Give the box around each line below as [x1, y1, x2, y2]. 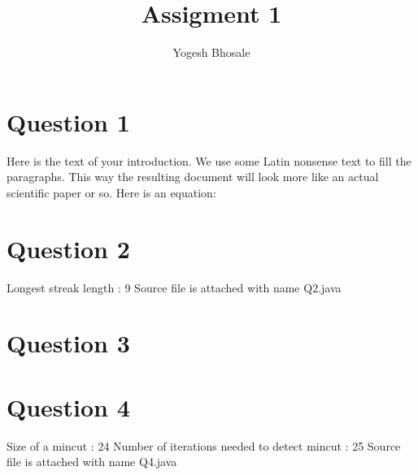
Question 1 [7, 105, 130, 138]
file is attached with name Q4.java [7, 453, 177, 470]
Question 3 [7, 326, 130, 360]
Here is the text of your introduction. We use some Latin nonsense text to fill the [7, 152, 411, 169]
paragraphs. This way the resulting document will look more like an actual [7, 168, 379, 185]
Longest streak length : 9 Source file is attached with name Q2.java [7, 279, 342, 296]
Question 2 [7, 231, 130, 265]
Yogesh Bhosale [172, 44, 250, 61]
